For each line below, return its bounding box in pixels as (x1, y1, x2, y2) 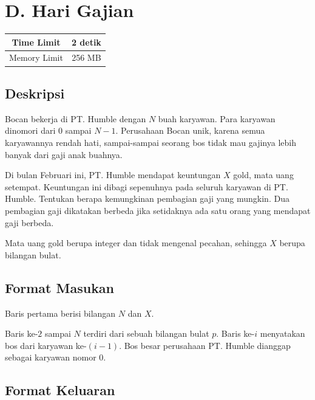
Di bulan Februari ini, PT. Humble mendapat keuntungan (5, 168, 221, 181)
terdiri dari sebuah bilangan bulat (83, 327, 209, 340)
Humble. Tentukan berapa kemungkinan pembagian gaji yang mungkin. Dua (5, 192, 290, 205)
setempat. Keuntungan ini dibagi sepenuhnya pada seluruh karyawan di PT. (5, 180, 288, 193)
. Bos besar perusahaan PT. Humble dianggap (119, 339, 291, 351)
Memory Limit (9, 51, 63, 64)
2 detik (71, 35, 101, 48)
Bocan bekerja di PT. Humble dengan (5, 112, 146, 125)
